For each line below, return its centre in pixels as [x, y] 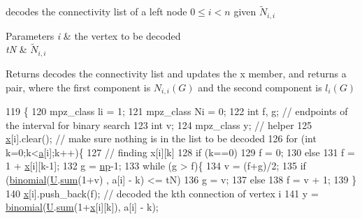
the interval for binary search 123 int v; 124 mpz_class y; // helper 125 [159, 124]
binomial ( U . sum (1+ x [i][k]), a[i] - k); [82, 207]
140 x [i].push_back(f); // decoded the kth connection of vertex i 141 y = [162, 193]
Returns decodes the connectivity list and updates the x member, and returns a [176, 73]
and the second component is [260, 87]
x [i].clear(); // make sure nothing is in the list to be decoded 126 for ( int [161, 138]
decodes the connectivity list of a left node [96, 12]
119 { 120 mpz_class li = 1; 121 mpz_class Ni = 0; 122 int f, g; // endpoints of [177, 111]
